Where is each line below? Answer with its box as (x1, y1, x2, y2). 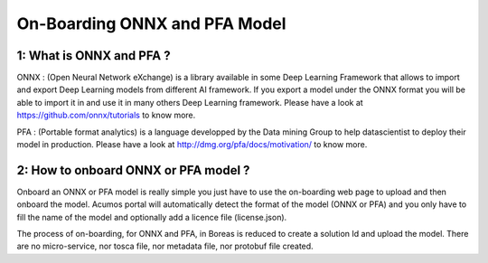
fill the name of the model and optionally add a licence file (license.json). (16, 211, 287, 222)
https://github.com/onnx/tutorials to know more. (16, 109, 196, 121)
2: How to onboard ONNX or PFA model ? (16, 163, 250, 178)
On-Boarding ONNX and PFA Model (16, 14, 286, 33)
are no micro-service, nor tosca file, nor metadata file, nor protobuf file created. (16, 240, 314, 252)
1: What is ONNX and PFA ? (16, 48, 171, 63)
